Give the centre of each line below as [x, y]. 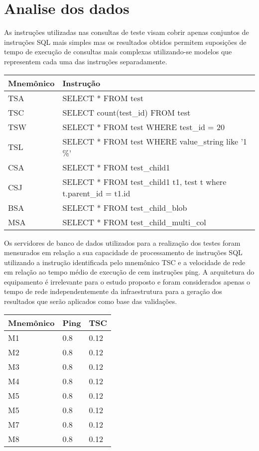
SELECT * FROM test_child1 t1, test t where [144, 181]
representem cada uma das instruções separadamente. [86, 61]
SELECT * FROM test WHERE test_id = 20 [143, 127]
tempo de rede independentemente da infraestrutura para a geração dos [113, 291]
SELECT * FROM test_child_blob [125, 207]
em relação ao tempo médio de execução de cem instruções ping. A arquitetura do [129, 272]
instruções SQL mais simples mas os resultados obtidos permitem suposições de [125, 42]
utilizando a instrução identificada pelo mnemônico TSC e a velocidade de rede [125, 262]
